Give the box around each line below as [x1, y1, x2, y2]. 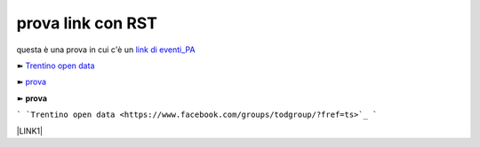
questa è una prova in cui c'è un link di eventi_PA [16, 44, 196, 55]
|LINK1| [16, 125, 44, 136]
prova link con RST [16, 13, 157, 33]
